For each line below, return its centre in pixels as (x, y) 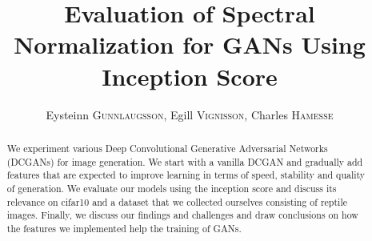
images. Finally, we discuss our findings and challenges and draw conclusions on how (182, 215)
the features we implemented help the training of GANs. (124, 228)
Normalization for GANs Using (190, 44)
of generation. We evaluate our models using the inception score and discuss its (172, 188)
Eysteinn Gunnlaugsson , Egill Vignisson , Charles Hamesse (190, 114)
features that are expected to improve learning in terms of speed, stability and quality (186, 175)
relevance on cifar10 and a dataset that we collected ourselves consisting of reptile (177, 201)
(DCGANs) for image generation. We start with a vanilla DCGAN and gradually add (185, 161)
